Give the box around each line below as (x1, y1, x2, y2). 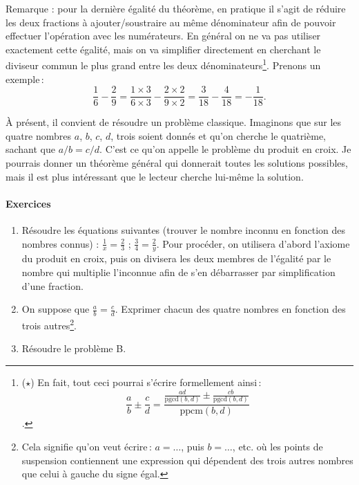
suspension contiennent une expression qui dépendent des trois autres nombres (21, 452, 353, 467)
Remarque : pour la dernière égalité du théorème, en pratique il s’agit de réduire (6, 1, 346, 15)
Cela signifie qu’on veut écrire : (21, 439, 152, 453)
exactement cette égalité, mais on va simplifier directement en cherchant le (6, 42, 321, 56)
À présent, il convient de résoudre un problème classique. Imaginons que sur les (6, 115, 342, 129)
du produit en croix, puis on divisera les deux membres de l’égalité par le (21, 251, 331, 266)
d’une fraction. (21, 278, 84, 293)
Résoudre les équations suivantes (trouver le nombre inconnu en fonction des (21, 223, 346, 237)
